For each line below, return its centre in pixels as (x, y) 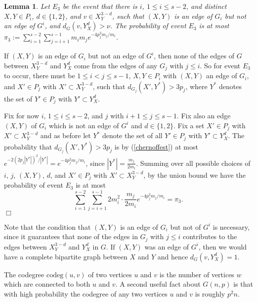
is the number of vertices (197, 274)
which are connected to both (47, 284)
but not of (186, 226)
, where (196, 86)
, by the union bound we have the (194, 175)
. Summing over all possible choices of (193, 163)
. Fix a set (189, 125)
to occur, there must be (40, 75)
